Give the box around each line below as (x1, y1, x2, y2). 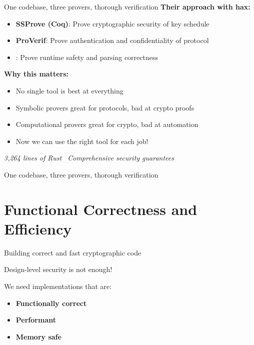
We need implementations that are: (4, 281, 112, 291)
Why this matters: (4, 68, 68, 79)
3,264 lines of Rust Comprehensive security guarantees (4, 152, 174, 163)
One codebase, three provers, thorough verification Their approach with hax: (4, 1, 250, 11)
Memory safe (15, 331, 61, 341)
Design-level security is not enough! (4, 264, 112, 274)
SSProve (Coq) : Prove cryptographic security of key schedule (15, 18, 209, 28)
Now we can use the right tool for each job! (15, 135, 148, 146)
